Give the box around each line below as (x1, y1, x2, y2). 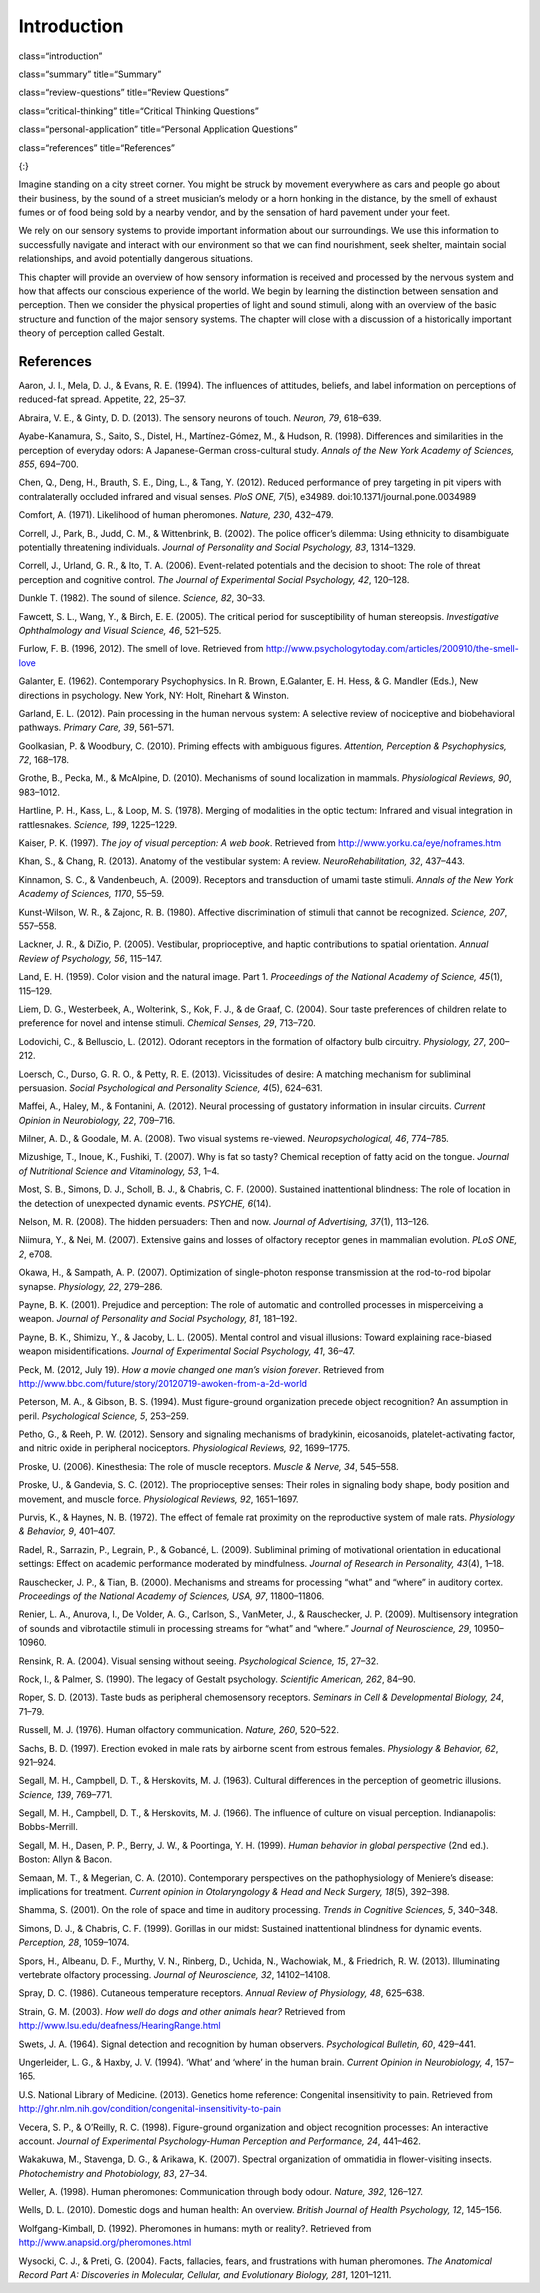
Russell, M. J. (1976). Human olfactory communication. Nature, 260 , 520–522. (18, 1724, 340, 1736)
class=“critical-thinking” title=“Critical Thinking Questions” (18, 105, 259, 117)
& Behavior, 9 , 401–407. (18, 1525, 116, 1537)
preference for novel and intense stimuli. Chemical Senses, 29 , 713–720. (18, 1017, 317, 1029)
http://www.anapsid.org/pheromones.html (18, 2236, 192, 2249)
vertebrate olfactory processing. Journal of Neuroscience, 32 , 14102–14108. (18, 1968, 331, 1980)
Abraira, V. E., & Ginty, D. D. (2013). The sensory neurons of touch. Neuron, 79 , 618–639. (18, 411, 382, 424)
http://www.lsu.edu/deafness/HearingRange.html (18, 2020, 221, 2032)
